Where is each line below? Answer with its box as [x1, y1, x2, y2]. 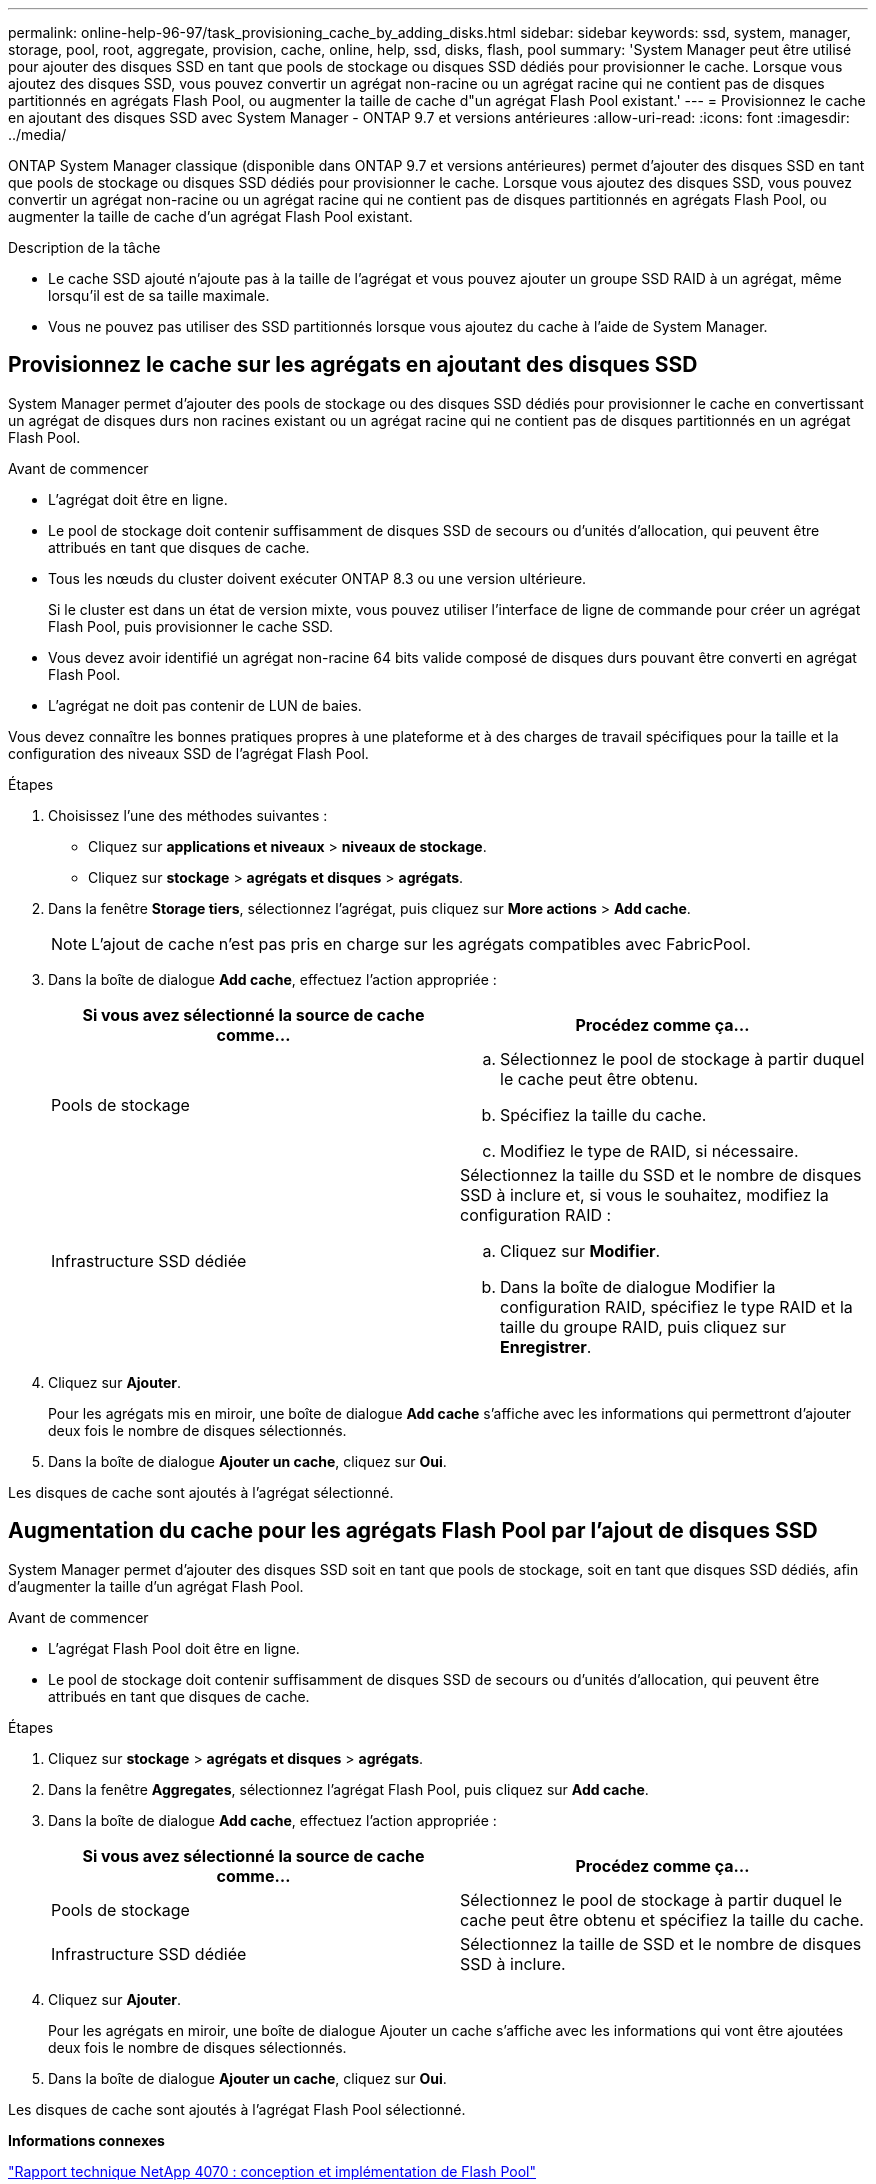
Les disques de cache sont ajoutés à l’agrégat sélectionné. [8, 1483, 394, 1501]
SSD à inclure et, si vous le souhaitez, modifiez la [460, 1184, 829, 1205]
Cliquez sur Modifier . [500, 1240, 661, 1261]
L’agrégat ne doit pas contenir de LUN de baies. [48, 696, 362, 714]
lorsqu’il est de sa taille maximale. [48, 287, 270, 304]
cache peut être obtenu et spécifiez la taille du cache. [460, 1909, 864, 1930]
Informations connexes [8, 2131, 165, 2149]
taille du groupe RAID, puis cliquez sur [500, 1316, 786, 1337]
